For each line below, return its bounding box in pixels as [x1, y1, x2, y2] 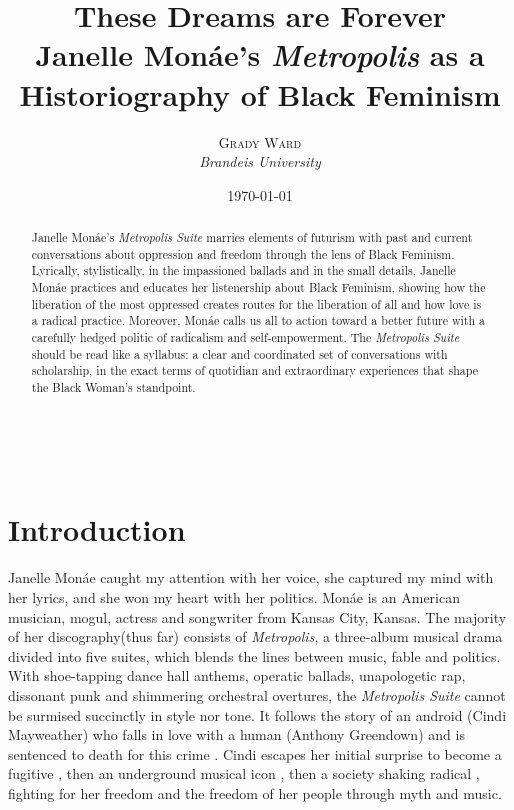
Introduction [8, 509, 186, 550]
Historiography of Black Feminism [19, 73, 501, 114]
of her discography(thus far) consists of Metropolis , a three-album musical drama [8, 626, 503, 647]
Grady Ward [218, 131, 302, 152]
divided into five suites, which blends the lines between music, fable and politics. [8, 645, 501, 666]
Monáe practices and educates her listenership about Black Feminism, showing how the [31, 279, 486, 296]
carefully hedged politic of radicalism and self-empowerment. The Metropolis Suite [31, 329, 460, 346]
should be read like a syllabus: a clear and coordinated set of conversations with [31, 345, 448, 362]
